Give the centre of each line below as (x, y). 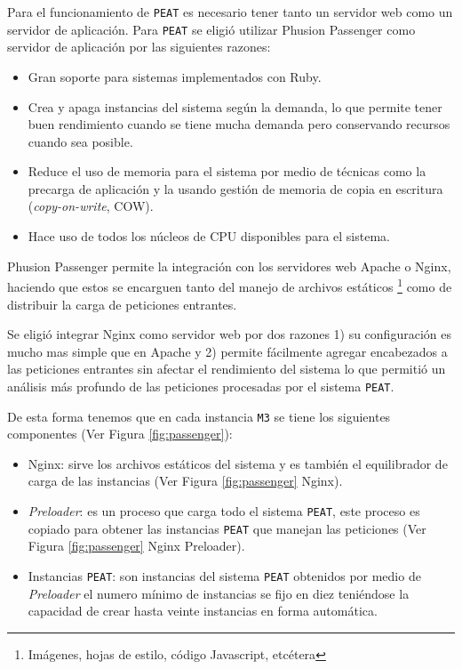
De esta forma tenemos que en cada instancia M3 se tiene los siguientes (199, 416)
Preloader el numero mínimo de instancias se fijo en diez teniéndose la (219, 593)
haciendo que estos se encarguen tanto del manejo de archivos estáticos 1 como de (230, 285)
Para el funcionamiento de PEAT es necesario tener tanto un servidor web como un (230, 12)
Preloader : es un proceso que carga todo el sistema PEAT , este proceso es (224, 510)
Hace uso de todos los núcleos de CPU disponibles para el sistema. (209, 236)
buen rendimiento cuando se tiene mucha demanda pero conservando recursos (239, 124)
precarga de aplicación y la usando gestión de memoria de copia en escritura (235, 188)
